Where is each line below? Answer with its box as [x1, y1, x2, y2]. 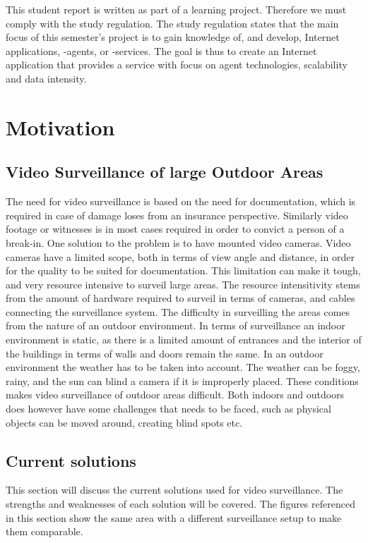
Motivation [6, 112, 115, 141]
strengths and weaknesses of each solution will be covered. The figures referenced [6, 496, 355, 511]
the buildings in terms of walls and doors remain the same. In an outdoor [6, 346, 324, 360]
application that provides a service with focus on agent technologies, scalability [6, 57, 348, 72]
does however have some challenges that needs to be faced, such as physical [6, 401, 331, 416]
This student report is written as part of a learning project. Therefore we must [6, 2, 347, 16]
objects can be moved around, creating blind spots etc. [6, 415, 243, 429]
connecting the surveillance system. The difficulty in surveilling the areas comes [6, 304, 350, 319]
